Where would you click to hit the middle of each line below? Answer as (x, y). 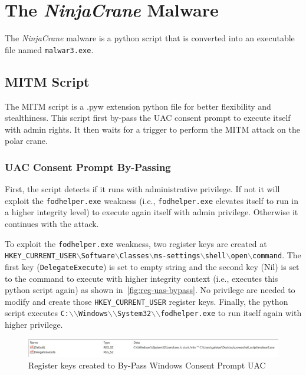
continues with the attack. (52, 224)
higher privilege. (34, 325)
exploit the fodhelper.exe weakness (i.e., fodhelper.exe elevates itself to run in (152, 200)
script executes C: (37, 313)
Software (98, 256)
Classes (134, 256)
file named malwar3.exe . (49, 49)
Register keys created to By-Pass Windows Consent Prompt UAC (147, 365)
